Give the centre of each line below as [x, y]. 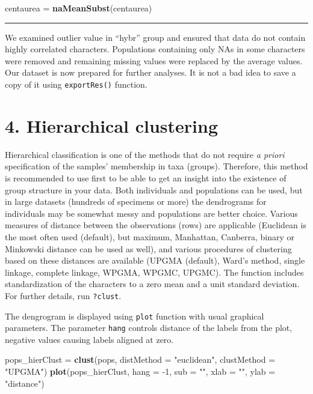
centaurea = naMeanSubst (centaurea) [79, 8]
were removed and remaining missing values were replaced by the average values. [154, 60]
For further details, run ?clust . [63, 295]
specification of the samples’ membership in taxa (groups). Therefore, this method [156, 166]
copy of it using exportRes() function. [76, 84]
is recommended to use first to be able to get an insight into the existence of [146, 177]
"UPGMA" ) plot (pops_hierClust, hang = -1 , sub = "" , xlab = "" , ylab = [140, 371]
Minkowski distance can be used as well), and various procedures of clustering [148, 248]
